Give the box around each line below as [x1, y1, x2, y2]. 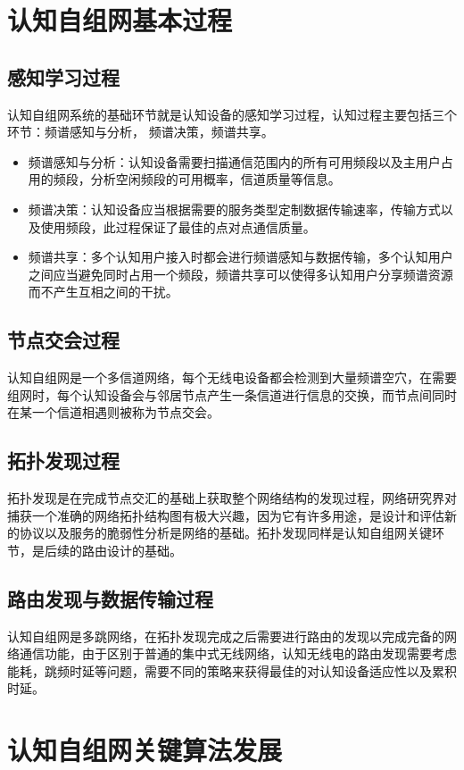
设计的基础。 [106, 540, 182, 559]
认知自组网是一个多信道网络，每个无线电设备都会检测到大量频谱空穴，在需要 [7, 368, 457, 387]
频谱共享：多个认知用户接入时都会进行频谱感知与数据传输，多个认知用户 [28, 247, 453, 266]
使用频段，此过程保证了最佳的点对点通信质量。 [40, 217, 316, 236]
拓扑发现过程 [7, 447, 120, 474]
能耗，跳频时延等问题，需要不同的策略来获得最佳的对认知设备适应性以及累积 [7, 661, 457, 680]
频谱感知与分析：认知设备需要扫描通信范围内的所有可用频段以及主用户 [28, 152, 441, 171]
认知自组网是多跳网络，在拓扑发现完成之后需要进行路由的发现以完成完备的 [7, 626, 444, 645]
